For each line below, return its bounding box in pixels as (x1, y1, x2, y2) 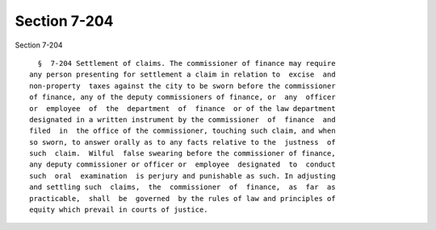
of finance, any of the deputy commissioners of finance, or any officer (29, 92, 336, 102)
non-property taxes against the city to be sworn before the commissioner (29, 81, 336, 90)
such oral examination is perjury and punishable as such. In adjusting (29, 171, 336, 180)
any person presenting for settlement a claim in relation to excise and (29, 70, 336, 80)
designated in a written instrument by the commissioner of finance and (29, 115, 336, 124)
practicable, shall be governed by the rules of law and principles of (29, 194, 336, 203)
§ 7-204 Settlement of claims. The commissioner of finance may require (37, 59, 336, 68)
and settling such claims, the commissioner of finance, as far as (29, 183, 336, 192)
